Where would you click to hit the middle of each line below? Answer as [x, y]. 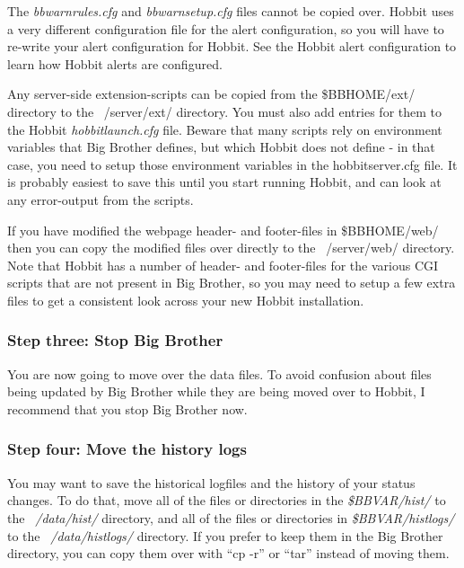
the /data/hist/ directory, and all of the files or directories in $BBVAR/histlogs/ [231, 517]
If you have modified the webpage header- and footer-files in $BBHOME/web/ [223, 230]
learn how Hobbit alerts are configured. [115, 63]
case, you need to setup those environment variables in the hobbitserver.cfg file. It [232, 164]
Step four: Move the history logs [127, 449]
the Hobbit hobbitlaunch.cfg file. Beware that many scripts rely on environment [225, 129]
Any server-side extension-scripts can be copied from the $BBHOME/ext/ [211, 94]
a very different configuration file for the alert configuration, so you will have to [226, 28]
